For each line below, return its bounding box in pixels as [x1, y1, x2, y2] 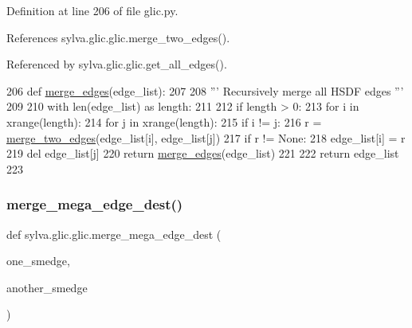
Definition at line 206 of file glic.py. [6, 2, 179, 18]
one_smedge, [6, 252, 70, 269]
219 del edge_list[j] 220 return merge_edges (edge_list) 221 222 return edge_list [6, 145, 399, 162]
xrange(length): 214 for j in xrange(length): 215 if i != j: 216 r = [6, 113, 322, 130]
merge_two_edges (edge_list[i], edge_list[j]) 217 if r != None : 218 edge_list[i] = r [6, 129, 406, 146]
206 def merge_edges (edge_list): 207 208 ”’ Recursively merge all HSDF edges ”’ [6, 82, 404, 99]
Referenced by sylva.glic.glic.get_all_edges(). [6, 56, 227, 72]
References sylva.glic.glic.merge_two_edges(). [6, 29, 230, 45]
